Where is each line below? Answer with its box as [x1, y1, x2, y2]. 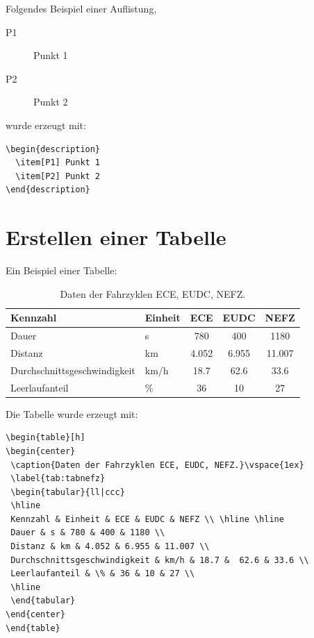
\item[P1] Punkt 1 [15, 158, 101, 168]
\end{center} [6, 610, 65, 620]
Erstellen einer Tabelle [6, 223, 226, 251]
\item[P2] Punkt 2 [15, 171, 101, 181]
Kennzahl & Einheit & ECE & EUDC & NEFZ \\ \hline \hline [10, 514, 284, 524]
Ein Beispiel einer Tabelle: [6, 263, 117, 278]
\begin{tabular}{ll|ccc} [10, 487, 125, 497]
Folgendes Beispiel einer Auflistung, [6, 1, 157, 15]
